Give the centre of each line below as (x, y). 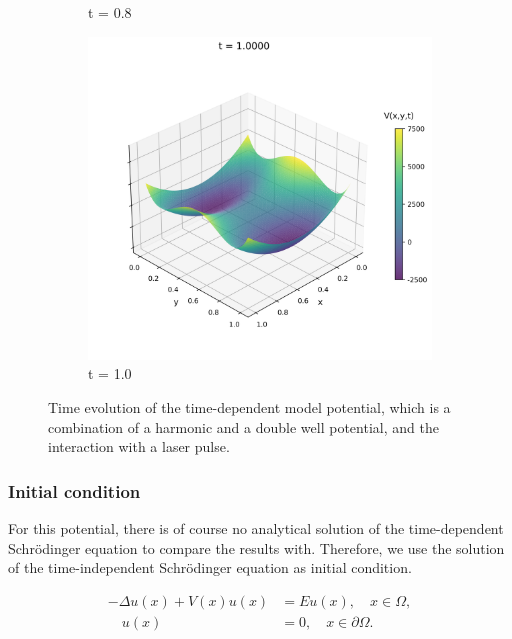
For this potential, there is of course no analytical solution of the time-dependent (256, 527)
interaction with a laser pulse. (139, 446)
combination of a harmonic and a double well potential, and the (243, 426)
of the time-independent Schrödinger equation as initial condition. (210, 567)
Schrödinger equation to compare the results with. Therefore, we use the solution (256, 547)
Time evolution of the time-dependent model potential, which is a (249, 406)
